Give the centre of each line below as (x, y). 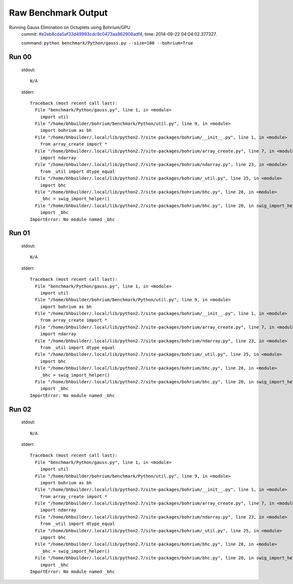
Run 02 (20, 409)
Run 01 (20, 233)
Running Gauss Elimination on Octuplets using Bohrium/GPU (70, 27)
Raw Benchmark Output (58, 13)
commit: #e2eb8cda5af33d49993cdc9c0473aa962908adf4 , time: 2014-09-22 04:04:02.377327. (119, 34)
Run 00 (20, 57)
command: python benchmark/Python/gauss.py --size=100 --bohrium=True (107, 43)
